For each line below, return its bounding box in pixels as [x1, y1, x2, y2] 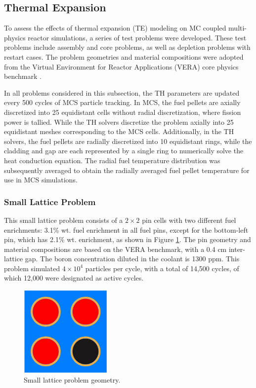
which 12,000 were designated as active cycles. [4, 273, 144, 283]
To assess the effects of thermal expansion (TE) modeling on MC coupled [4, 23, 226, 33]
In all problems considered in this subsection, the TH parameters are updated [4, 87, 240, 98]
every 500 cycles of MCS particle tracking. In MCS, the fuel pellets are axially [4, 97, 241, 107]
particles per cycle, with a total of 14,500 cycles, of [85, 263, 239, 273]
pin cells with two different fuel [142, 214, 236, 225]
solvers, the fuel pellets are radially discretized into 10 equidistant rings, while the [4, 136, 252, 146]
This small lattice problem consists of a [4, 214, 123, 225]
